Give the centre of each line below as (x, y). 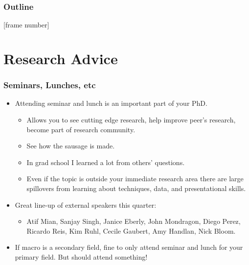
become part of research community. (81, 129)
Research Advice (61, 58)
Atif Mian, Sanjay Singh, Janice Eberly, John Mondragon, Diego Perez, (134, 221)
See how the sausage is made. (71, 146)
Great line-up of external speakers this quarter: (86, 205)
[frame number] (26, 25)
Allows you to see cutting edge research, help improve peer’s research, (131, 120)
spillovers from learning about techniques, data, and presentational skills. (136, 188)
